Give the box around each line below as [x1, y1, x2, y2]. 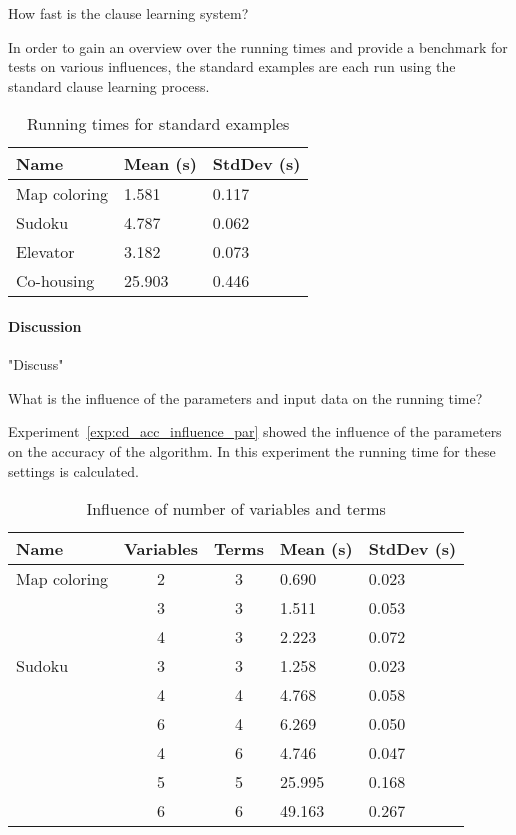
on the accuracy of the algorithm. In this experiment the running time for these [8, 440, 496, 461]
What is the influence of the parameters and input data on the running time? [8, 387, 483, 408]
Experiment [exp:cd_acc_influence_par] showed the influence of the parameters [8, 421, 502, 442]
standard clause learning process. [8, 75, 210, 96]
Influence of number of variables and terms [86, 497, 386, 521]
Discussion [8, 315, 82, 336]
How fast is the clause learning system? [8, 3, 249, 23]
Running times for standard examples [27, 112, 290, 136]
